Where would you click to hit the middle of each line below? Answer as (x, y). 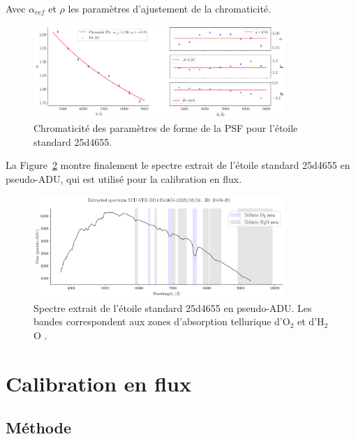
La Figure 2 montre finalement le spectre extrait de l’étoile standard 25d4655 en (178, 165)
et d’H (311, 321)
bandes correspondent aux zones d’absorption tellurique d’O (162, 321)
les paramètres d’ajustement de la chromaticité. (169, 8)
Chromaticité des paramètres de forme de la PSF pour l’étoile (166, 128)
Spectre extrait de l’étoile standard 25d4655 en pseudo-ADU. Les (173, 307)
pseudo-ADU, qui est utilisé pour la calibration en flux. (124, 179)
